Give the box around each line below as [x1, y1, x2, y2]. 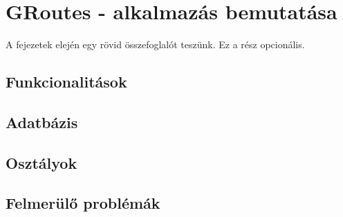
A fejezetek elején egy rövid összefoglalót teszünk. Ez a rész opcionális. [6, 37, 305, 52]
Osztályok [6, 152, 77, 173]
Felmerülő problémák [6, 192, 160, 214]
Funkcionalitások [6, 71, 127, 92]
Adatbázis [6, 111, 78, 132]
